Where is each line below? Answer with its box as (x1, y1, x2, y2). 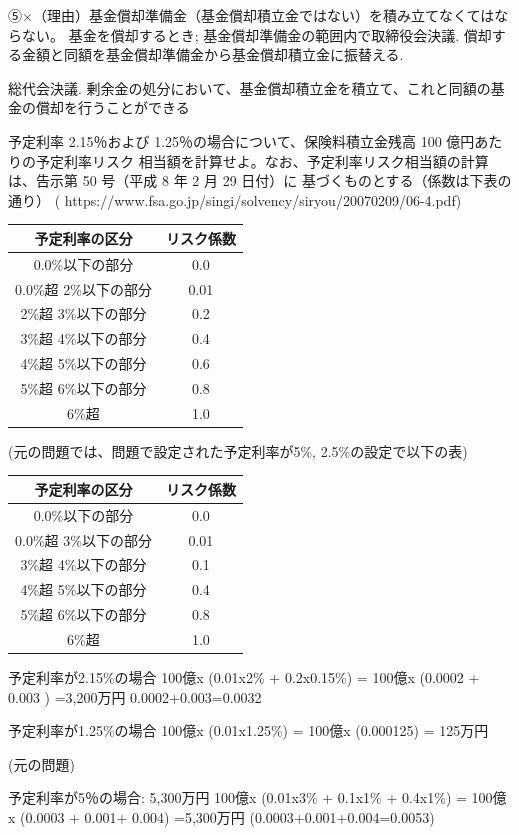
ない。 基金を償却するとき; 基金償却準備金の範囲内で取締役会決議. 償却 (21, 24, 492, 45)
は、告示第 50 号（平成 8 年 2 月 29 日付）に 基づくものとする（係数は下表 (8, 170, 498, 191)
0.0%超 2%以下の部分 (15, 278, 152, 299)
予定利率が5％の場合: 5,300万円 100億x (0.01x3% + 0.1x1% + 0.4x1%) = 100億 (8, 787, 507, 808)
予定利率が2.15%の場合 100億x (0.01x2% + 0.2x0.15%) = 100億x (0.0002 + (8, 667, 480, 688)
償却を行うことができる (35, 97, 190, 118)
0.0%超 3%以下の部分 (15, 529, 152, 550)
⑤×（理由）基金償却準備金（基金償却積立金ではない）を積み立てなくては (8, 5, 495, 25)
